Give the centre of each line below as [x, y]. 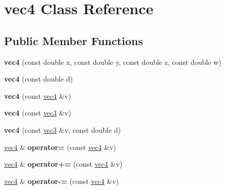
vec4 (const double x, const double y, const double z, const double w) [113, 62]
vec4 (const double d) [39, 79]
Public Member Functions [73, 40]
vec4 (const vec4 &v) [38, 96]
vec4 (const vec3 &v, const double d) [63, 129]
